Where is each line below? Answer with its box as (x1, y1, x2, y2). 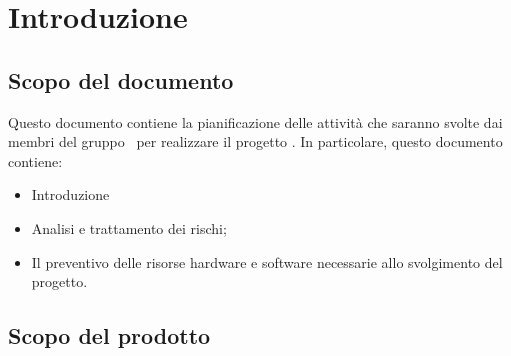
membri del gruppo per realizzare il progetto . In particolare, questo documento (8, 131, 503, 152)
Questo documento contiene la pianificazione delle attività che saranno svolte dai (8, 111, 503, 132)
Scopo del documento (8, 64, 234, 95)
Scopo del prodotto (8, 320, 211, 351)
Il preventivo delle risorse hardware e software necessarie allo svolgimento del (31, 251, 503, 272)
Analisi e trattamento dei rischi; (31, 217, 227, 238)
